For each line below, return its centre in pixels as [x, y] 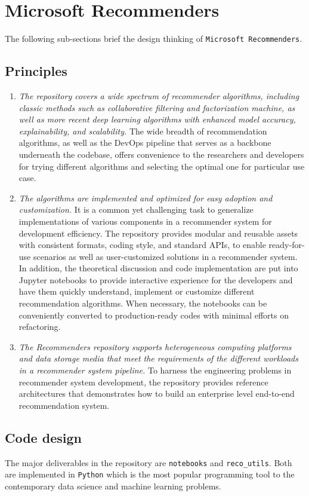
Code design [43, 437]
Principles [36, 71]
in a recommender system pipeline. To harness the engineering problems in [155, 370]
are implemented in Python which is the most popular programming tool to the [150, 474]
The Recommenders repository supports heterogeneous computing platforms [155, 346]
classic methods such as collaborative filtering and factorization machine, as [157, 107]
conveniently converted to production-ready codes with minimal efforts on [154, 315]
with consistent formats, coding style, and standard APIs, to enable [142, 245]
